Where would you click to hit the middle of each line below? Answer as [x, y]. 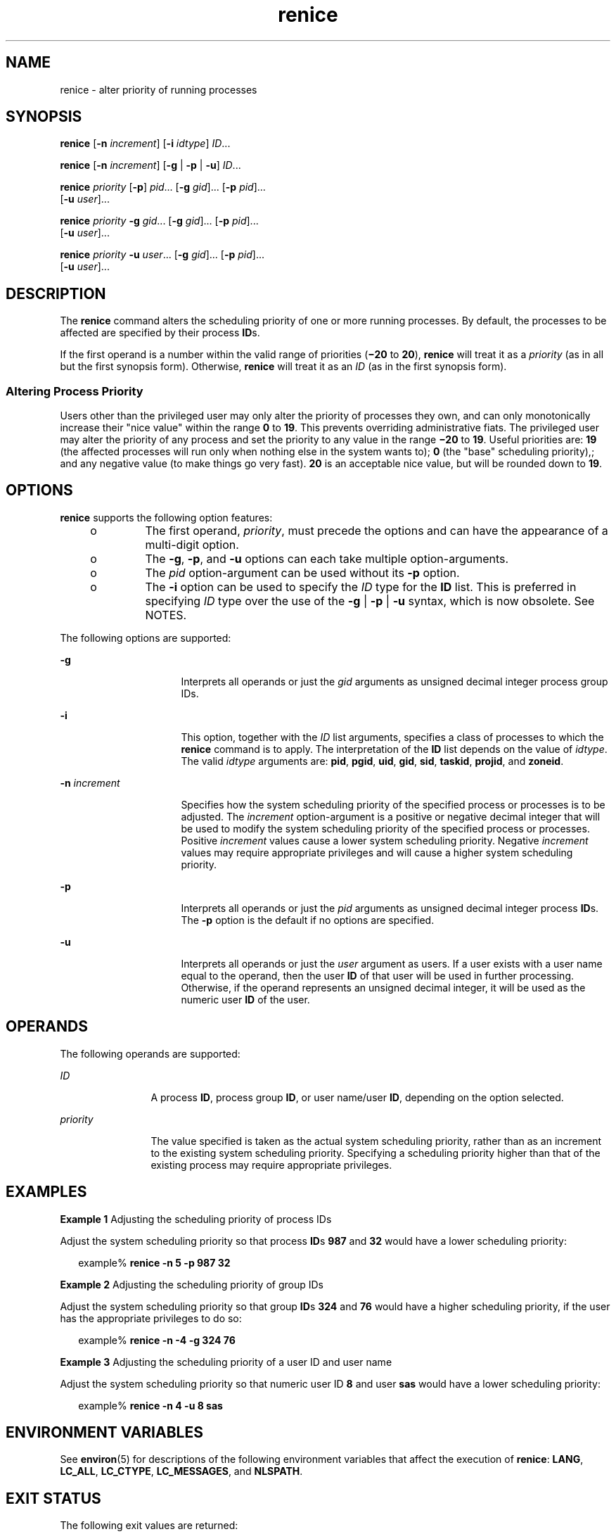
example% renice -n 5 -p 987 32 [154, 1262]
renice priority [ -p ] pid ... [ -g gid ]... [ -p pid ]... [163, 187]
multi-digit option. [192, 544]
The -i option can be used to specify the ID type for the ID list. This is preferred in [361, 587]
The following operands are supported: [150, 1053]
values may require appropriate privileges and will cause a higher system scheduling [377, 852]
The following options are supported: [146, 638]
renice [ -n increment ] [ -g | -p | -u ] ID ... [150, 165]
